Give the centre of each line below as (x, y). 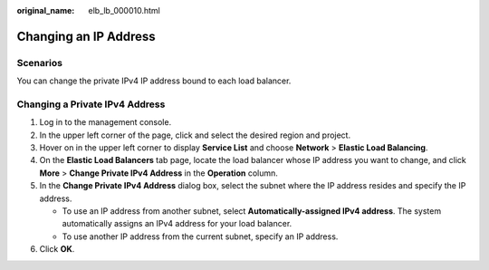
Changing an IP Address (86, 36)
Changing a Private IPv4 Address (91, 104)
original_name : (46, 10)
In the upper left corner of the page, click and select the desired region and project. (195, 135)
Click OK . (57, 249)
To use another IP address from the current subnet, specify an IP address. (200, 236)
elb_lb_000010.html (124, 10)
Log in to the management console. (105, 122)
